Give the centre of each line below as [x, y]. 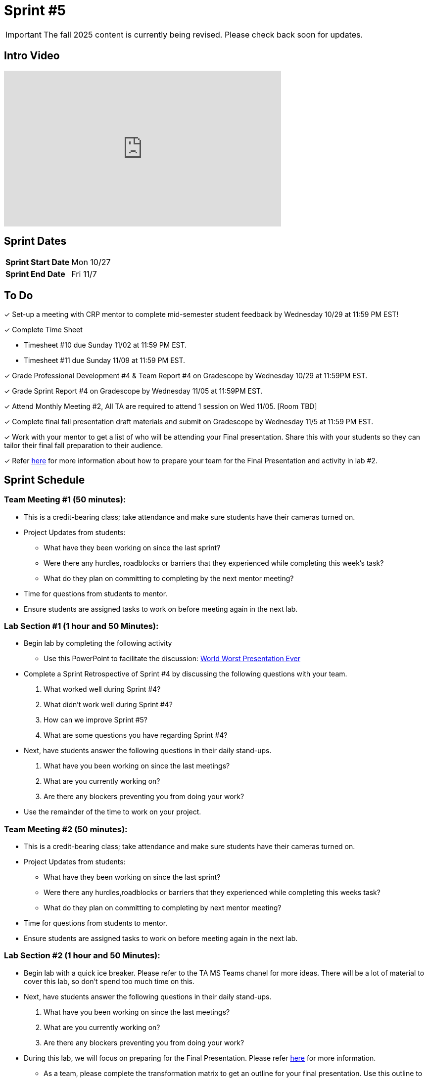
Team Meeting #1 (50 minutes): [65, 500]
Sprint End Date [35, 274]
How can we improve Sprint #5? [95, 720]
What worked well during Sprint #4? [102, 689]
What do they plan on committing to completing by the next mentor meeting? [169, 578]
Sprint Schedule [45, 480]
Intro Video [32, 56]
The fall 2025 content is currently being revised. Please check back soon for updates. [203, 34]
